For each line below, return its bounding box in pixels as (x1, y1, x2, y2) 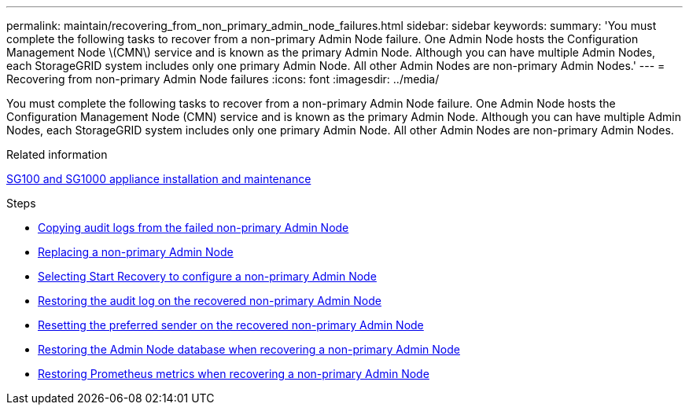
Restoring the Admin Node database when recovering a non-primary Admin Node (38, 343, 460, 356)
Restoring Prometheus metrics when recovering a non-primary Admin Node (38, 367, 429, 380)
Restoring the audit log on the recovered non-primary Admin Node (38, 294, 381, 307)
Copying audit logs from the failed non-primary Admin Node (38, 221, 349, 234)
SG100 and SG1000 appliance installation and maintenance (6, 172, 311, 185)
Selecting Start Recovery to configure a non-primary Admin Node (38, 270, 377, 283)
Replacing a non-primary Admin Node (38, 245, 234, 259)
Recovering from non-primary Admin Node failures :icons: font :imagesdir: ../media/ (6, 72, 440, 86)
